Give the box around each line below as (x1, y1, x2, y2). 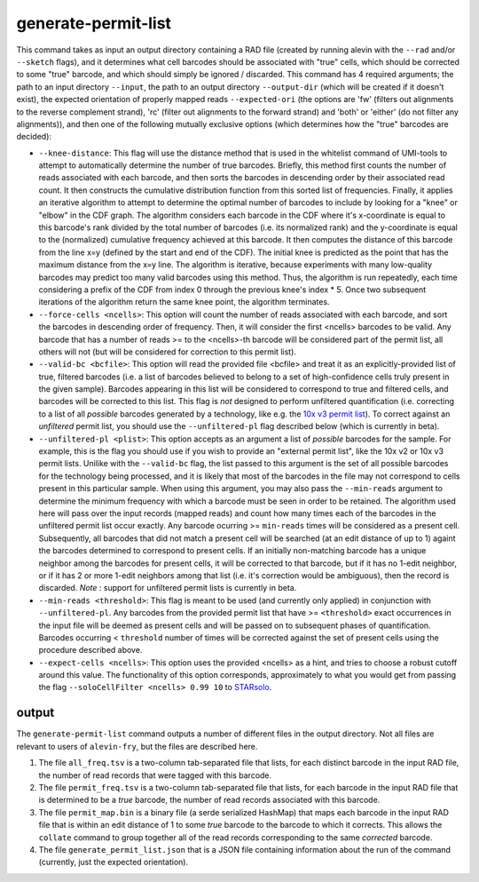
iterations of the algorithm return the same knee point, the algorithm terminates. (38, 297, 330, 307)
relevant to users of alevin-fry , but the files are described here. (16, 741, 258, 751)
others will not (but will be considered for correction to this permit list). (38, 346, 297, 357)
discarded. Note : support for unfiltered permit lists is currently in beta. (38, 583, 297, 593)
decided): (16, 131, 52, 142)
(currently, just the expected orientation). (38, 857, 189, 868)
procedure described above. (38, 645, 143, 656)
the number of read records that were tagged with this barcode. (38, 769, 272, 781)
